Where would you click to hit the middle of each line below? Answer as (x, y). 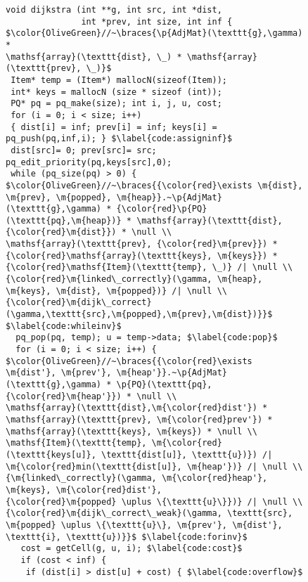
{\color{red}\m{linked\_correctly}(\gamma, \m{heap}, (134, 279)
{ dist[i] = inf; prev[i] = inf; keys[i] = (114, 127)
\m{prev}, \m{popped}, (59, 197)
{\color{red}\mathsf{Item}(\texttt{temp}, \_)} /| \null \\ (149, 267)
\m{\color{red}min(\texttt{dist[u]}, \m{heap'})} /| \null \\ (154, 466)
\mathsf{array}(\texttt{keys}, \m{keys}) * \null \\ (131, 431)
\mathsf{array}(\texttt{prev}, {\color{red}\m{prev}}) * (142, 244)
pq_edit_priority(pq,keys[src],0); (89, 162)
